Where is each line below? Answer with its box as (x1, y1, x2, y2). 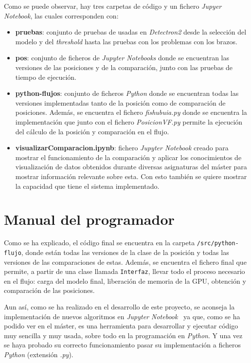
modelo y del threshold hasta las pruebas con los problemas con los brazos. (15, 36, 237, 46)
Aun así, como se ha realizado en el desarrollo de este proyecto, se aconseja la (4, 301, 235, 311)
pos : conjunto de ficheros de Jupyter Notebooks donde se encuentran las (15, 53, 229, 63)
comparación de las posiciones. (4, 285, 95, 295)
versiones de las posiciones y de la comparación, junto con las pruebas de (15, 62, 233, 72)
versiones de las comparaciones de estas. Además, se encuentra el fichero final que (4, 256, 247, 267)
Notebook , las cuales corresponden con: (4, 10, 119, 20)
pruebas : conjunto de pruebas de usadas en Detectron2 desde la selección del (15, 27, 247, 37)
